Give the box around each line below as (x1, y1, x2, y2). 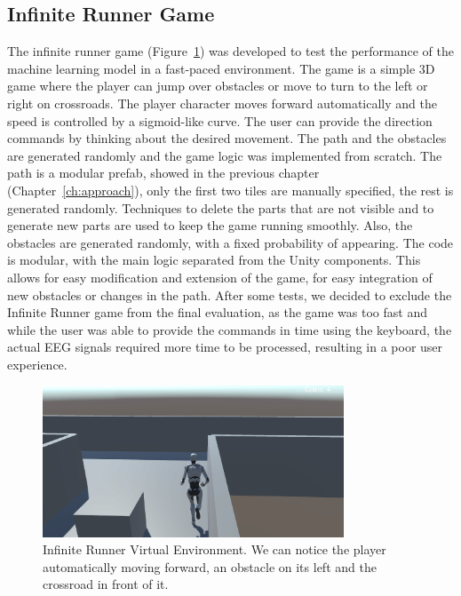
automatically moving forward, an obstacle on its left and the (43, 557, 377, 576)
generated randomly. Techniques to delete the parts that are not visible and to (7, 198, 434, 217)
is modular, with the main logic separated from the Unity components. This (7, 250, 421, 269)
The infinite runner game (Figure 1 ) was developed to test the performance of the (7, 42, 454, 60)
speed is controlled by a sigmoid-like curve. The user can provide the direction (7, 111, 433, 130)
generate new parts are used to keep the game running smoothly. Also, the (7, 216, 413, 234)
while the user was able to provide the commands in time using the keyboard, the (7, 320, 452, 338)
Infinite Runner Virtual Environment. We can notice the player (43, 540, 386, 559)
